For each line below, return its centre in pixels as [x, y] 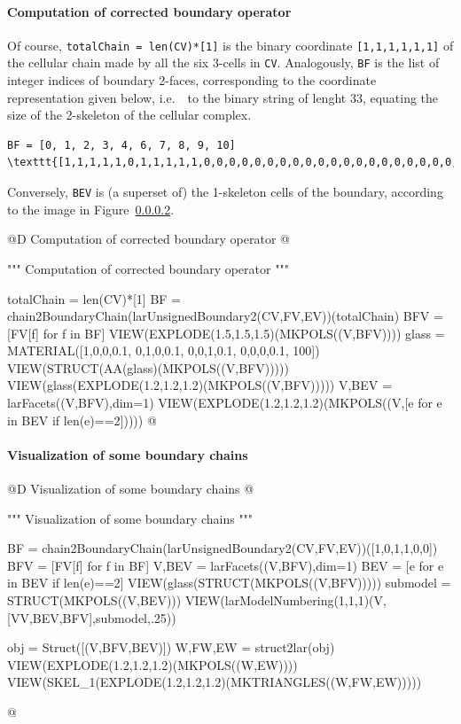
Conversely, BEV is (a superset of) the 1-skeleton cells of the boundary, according [225, 192]
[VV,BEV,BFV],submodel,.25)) [92, 617]
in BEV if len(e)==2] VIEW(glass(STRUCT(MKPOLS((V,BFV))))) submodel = [229, 583]
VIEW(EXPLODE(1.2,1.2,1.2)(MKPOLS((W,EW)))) [152, 664]
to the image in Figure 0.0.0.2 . [91, 209]
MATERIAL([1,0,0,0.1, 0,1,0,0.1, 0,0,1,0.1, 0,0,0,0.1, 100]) [164, 350]
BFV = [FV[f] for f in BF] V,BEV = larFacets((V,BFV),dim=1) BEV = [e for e [226, 565]
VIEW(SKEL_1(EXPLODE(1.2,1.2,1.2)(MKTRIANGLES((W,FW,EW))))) [215, 682]
